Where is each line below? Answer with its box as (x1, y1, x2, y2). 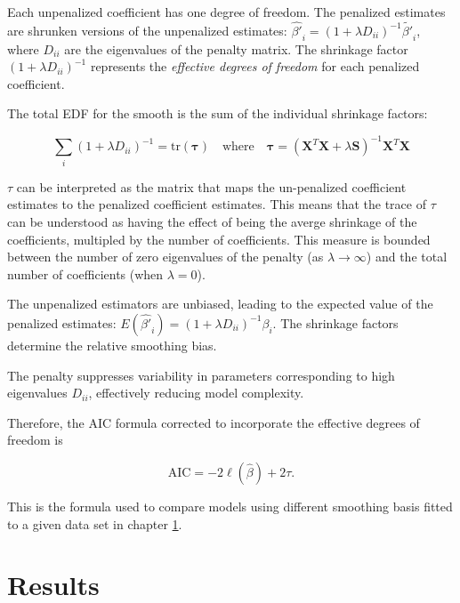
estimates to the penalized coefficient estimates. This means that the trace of (7, 195, 426, 213)
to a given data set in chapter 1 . (7, 514, 182, 533)
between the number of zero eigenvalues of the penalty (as (7, 247, 324, 266)
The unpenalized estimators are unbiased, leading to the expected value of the (7, 294, 433, 313)
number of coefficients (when (7, 264, 164, 283)
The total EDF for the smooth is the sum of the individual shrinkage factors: (7, 104, 428, 123)
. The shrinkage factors (272, 313, 399, 332)
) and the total (366, 247, 448, 266)
